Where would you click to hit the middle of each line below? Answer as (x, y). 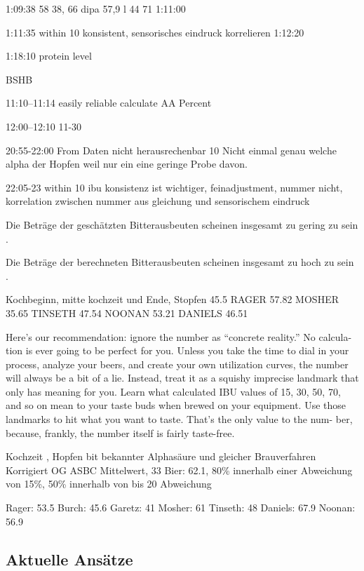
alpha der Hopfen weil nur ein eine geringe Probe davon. (127, 164)
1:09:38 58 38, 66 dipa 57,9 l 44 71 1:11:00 (96, 8)
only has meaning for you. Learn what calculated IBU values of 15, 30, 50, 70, (173, 391)
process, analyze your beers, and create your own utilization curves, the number (177, 364)
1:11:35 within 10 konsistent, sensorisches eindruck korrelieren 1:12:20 (155, 32)
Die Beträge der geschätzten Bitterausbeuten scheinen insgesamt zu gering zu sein (182, 224)
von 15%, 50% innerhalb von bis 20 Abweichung (109, 484)
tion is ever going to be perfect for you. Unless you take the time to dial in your (177, 350)
